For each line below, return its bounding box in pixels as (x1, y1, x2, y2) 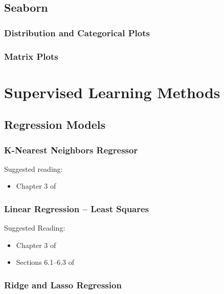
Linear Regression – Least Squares (4, 202, 149, 215)
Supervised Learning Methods (4, 81, 220, 102)
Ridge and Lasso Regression (4, 278, 122, 291)
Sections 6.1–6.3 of (16, 257, 75, 267)
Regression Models (4, 117, 105, 132)
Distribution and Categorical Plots (4, 26, 150, 39)
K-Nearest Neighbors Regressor (4, 143, 138, 156)
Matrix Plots (4, 50, 58, 62)
